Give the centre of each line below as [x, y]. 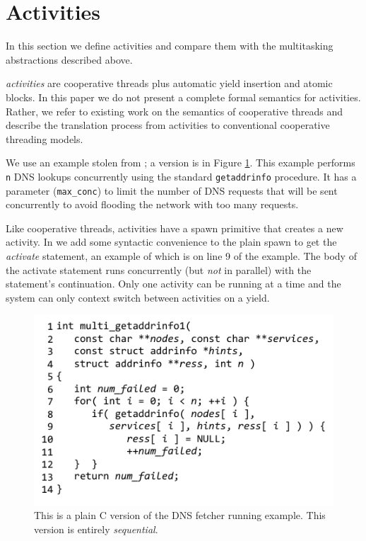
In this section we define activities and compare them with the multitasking [170, 46]
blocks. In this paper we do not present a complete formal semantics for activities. [183, 97]
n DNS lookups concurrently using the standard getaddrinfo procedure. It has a [181, 176]
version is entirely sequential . [96, 529]
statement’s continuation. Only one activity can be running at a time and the [173, 284]
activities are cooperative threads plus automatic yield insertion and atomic [169, 83]
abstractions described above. [69, 59]
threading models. [45, 138]
